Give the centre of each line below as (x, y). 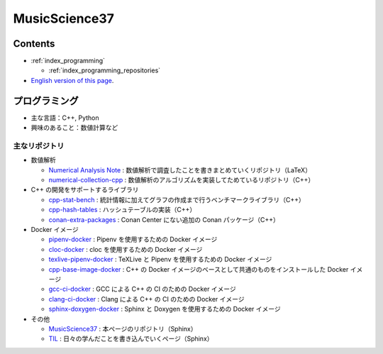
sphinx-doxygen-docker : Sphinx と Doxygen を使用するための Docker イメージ (165, 309)
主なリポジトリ (39, 145)
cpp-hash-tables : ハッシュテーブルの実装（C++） (122, 210)
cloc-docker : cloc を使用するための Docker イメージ (126, 249)
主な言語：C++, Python (65, 118)
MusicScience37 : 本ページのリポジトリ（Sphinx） (123, 328)
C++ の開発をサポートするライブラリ (85, 190)
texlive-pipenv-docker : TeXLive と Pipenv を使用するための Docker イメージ (160, 260)
